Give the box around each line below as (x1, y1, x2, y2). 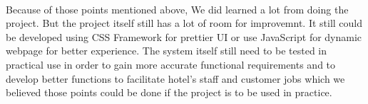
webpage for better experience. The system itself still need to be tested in (6, 43, 327, 58)
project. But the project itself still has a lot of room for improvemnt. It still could (6, 16, 363, 30)
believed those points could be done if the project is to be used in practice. (6, 85, 332, 100)
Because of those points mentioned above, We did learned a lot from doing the (6, 1, 349, 16)
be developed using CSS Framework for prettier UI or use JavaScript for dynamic (6, 29, 362, 44)
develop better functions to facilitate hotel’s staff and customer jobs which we (6, 71, 345, 86)
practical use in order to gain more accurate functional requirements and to (6, 57, 336, 71)
